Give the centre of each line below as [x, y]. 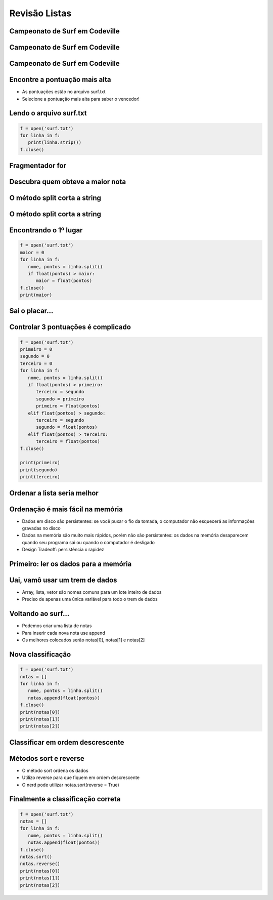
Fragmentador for [38, 166]
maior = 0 [32, 252]
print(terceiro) [40, 477]
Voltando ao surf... [39, 614]
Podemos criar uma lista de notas [57, 626]
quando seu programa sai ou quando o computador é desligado [88, 542]
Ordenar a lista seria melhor [54, 493]
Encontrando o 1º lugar [46, 230]
